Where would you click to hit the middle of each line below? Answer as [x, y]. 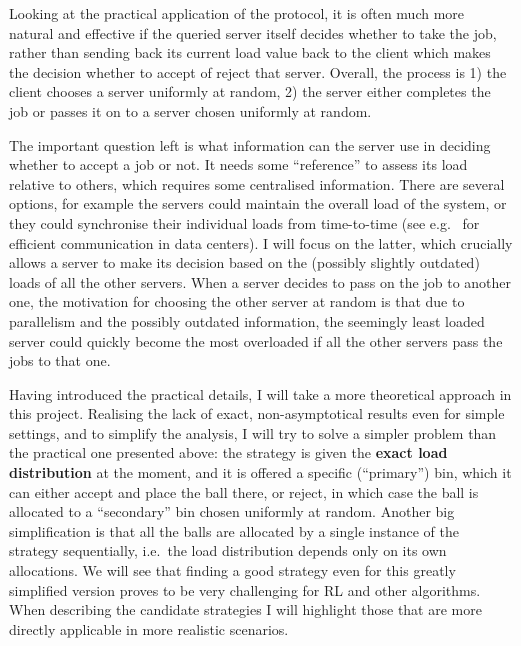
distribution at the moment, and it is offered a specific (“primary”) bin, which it [260, 472]
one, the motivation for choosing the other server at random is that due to [237, 301]
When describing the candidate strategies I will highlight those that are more [245, 609]
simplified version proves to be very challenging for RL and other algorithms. [245, 589]
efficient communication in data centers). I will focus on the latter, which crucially [261, 242]
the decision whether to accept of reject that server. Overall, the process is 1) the [258, 71]
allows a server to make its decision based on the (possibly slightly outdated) [244, 262]
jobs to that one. [60, 360]
